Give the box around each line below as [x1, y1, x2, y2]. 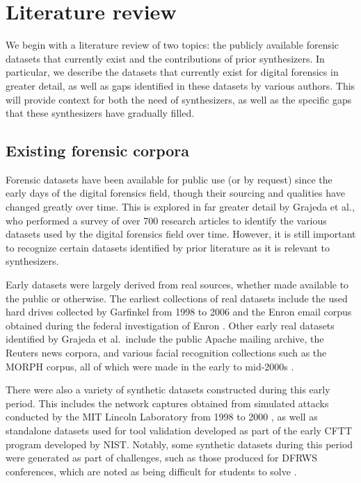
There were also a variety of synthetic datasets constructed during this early [6, 382, 330, 397]
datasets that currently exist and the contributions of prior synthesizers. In [6, 51, 325, 65]
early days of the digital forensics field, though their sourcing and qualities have [6, 186, 345, 200]
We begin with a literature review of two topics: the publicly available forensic [6, 38, 339, 52]
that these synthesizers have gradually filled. [6, 106, 195, 120]
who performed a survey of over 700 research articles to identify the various [6, 213, 327, 227]
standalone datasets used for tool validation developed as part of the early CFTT [6, 423, 353, 437]
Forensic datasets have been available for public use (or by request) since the [6, 172, 332, 186]
